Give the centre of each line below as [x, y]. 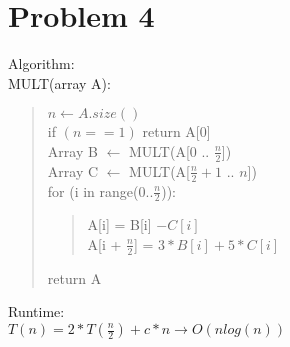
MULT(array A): [59, 82]
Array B [72, 150]
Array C [73, 170]
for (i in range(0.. [100, 190]
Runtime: [36, 311]
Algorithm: [41, 63]
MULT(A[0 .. [169, 150]
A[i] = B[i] [119, 224]
